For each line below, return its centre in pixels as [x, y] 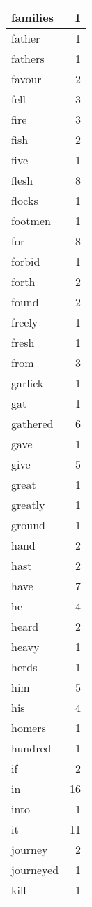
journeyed [35, 870]
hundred [31, 748]
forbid [26, 261]
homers [29, 728]
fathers [28, 58]
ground [28, 525]
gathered [32, 423]
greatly [28, 505]
